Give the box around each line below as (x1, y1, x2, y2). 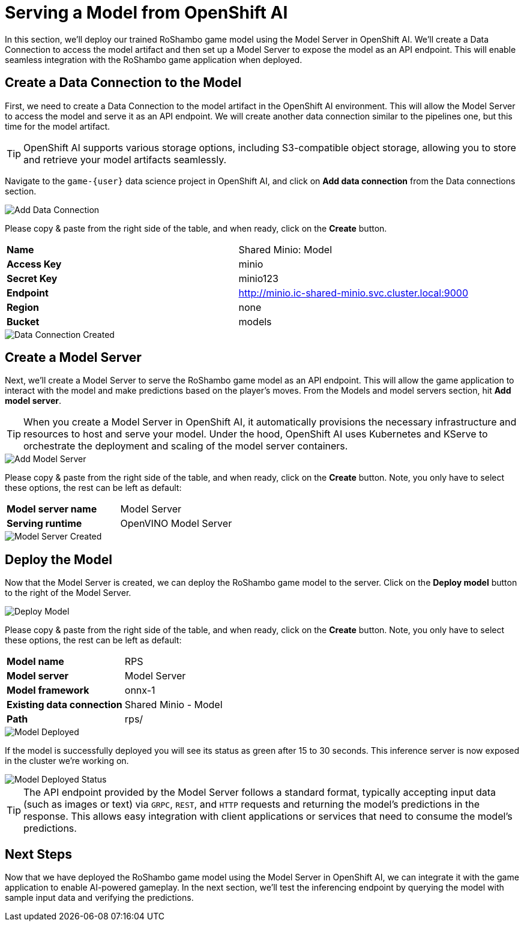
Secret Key (7, 272, 58, 284)
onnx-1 (124, 684, 155, 697)
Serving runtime (7, 517, 82, 530)
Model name (7, 655, 64, 668)
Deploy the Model (5, 552, 112, 567)
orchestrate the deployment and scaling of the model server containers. (23, 440, 348, 452)
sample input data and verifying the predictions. (5, 892, 194, 903)
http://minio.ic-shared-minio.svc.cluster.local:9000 (238, 286, 468, 299)
